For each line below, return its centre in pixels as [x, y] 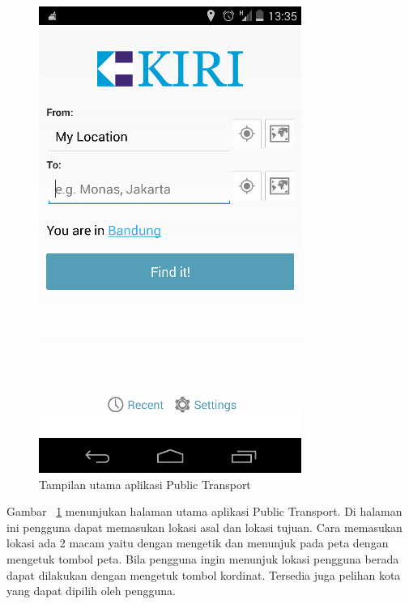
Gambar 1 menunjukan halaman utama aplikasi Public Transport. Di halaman [204, 511]
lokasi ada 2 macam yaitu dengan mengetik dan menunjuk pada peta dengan [198, 543]
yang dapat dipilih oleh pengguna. [91, 591]
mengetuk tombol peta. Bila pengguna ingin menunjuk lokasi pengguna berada [203, 558]
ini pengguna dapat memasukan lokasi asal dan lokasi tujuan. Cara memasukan [204, 527]
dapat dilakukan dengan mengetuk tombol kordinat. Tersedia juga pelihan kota [204, 574]
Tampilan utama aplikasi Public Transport [145, 484]
